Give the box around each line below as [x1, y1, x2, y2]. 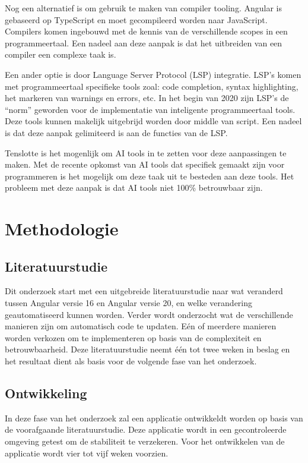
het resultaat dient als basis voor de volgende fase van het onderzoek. [5, 355, 257, 367]
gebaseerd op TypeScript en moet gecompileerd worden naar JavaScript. [5, 13, 268, 26]
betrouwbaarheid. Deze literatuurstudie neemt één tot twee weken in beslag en [5, 343, 290, 355]
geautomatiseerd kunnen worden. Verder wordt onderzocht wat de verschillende [5, 308, 293, 320]
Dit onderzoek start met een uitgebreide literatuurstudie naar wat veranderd [5, 285, 283, 297]
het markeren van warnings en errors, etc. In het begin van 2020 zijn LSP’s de [5, 92, 289, 104]
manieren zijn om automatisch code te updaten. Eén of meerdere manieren [5, 320, 277, 332]
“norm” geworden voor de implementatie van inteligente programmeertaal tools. [5, 103, 296, 115]
